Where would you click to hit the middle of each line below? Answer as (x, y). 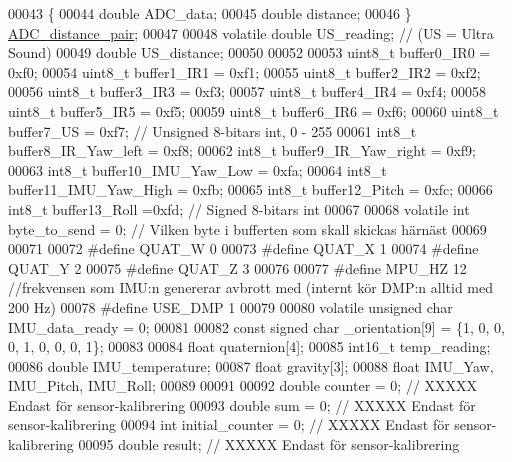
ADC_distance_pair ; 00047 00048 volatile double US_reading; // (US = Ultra (251, 32)
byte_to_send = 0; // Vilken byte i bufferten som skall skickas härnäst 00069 (247, 228)
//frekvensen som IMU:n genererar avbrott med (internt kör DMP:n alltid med (251, 287)
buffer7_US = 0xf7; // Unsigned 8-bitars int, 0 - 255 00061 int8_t (212, 130)
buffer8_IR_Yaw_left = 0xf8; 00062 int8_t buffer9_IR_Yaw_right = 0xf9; (242, 150)
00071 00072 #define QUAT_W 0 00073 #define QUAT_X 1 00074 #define (243, 248)
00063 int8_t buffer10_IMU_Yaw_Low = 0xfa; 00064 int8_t (197, 169)
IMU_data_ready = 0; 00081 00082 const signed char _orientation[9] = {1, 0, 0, (256, 326)
